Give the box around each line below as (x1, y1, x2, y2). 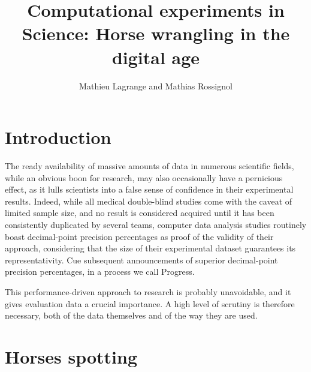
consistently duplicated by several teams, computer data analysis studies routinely (5, 218, 307, 230)
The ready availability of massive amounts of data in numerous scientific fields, (5, 160, 294, 172)
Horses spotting (5, 344, 138, 368)
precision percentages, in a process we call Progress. (5, 265, 195, 278)
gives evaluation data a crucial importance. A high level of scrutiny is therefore (5, 297, 295, 310)
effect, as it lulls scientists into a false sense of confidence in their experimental (5, 183, 294, 196)
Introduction (5, 125, 111, 149)
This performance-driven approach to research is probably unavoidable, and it (5, 285, 291, 298)
